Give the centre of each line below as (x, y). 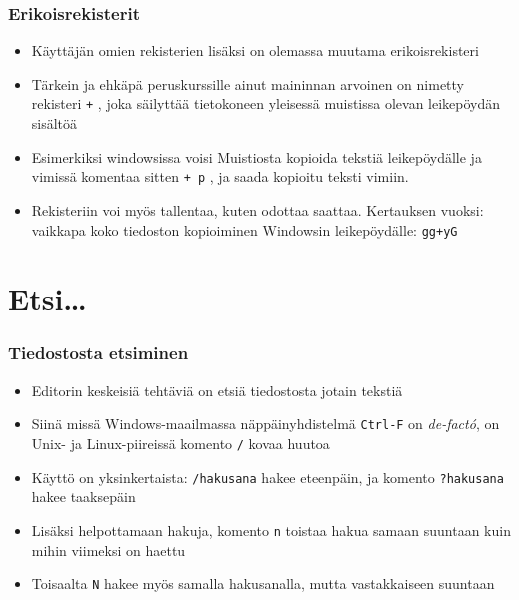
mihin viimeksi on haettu (108, 549)
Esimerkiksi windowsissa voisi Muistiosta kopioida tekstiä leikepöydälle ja (256, 156)
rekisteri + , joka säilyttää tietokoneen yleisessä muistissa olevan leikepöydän (266, 103)
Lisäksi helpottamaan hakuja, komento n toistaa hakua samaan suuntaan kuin (271, 529)
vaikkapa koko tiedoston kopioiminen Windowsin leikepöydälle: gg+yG (244, 229)
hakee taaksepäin (83, 496)
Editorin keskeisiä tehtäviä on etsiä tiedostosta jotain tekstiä (217, 389)
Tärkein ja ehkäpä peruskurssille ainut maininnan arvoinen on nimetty (248, 83)
